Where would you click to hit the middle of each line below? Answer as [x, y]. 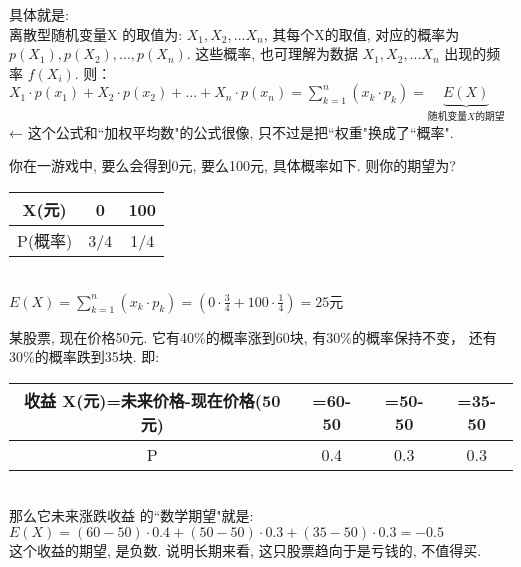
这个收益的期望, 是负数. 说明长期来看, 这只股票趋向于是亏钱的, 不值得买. [245, 549]
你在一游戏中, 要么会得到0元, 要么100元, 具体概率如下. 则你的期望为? [232, 165]
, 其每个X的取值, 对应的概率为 [361, 33]
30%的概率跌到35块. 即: [84, 356]
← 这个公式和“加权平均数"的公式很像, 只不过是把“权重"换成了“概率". [231, 131]
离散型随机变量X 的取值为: [96, 33]
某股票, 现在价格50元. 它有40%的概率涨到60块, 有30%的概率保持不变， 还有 [253, 336]
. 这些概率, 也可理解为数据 [272, 53]
